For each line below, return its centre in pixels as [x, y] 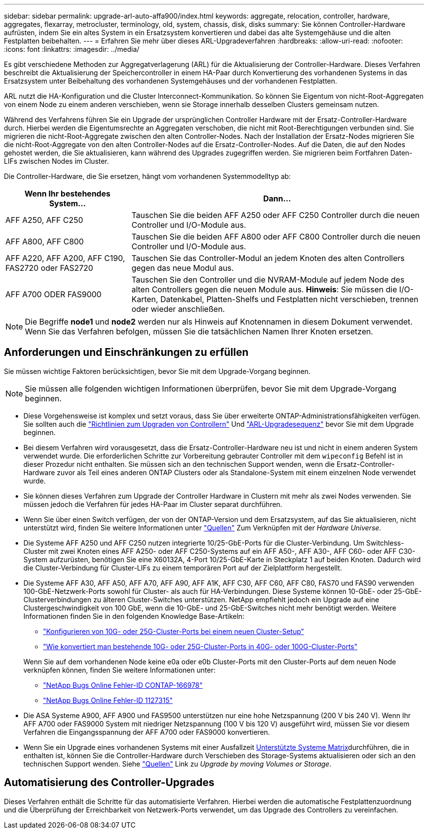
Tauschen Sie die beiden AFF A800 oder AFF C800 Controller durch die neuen [276, 237]
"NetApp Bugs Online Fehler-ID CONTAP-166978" [123, 685]
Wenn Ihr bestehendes [67, 194]
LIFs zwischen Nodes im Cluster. [56, 161]
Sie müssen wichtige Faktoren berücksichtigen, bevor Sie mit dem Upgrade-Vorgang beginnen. [157, 371]
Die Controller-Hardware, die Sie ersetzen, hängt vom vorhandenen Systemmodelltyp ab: [148, 176]
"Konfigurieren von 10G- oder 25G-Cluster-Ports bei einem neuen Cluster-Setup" [174, 631]
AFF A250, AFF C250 [44, 220]
